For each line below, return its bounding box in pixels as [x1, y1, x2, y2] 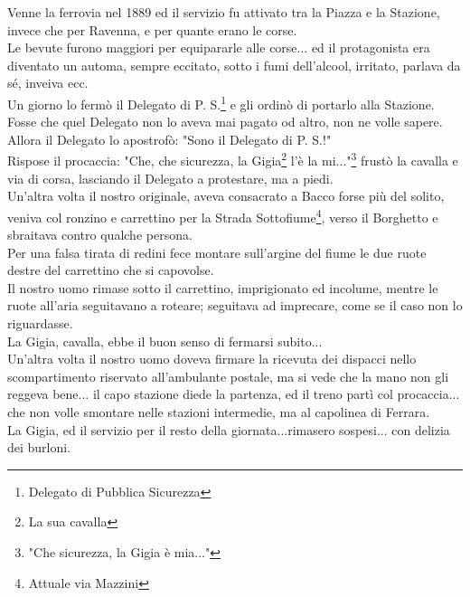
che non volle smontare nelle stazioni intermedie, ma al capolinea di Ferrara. [7, 403, 430, 422]
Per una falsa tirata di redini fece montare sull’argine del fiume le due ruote [7, 242, 427, 261]
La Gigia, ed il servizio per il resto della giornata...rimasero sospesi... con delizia [7, 420, 450, 439]
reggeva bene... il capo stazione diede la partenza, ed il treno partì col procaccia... [7, 384, 460, 403]
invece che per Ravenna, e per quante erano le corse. [7, 20, 297, 39]
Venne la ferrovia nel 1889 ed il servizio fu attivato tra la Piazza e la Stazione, [7, 3, 440, 21]
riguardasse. [7, 314, 73, 333]
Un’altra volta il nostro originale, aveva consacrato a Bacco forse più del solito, [7, 186, 445, 205]
